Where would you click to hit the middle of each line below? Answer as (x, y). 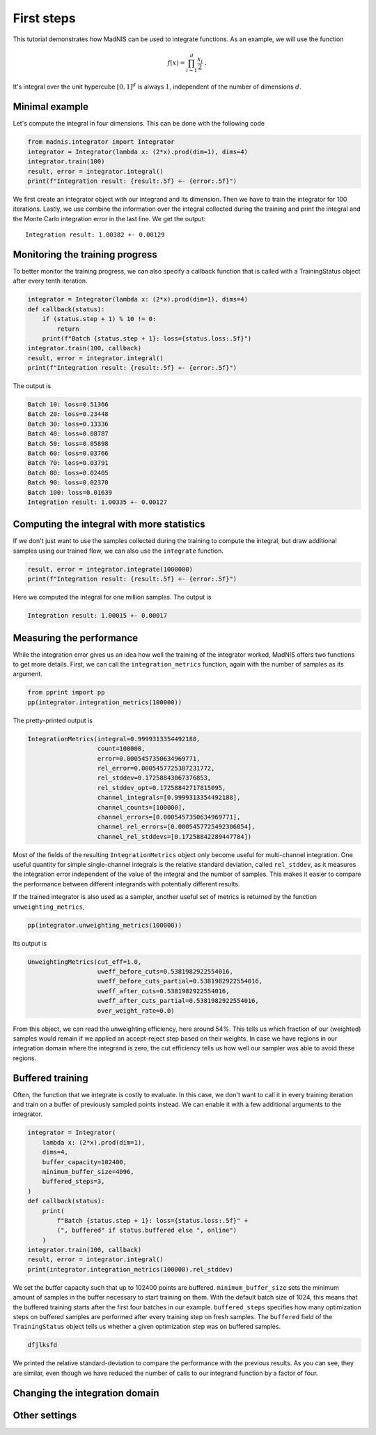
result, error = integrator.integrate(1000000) (110, 569)
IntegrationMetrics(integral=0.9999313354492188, (114, 739)
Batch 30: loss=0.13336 (68, 424)
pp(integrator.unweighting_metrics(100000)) (105, 925)
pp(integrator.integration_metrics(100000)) (105, 702)
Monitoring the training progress (85, 254)
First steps (44, 18)
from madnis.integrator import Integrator (101, 142)
